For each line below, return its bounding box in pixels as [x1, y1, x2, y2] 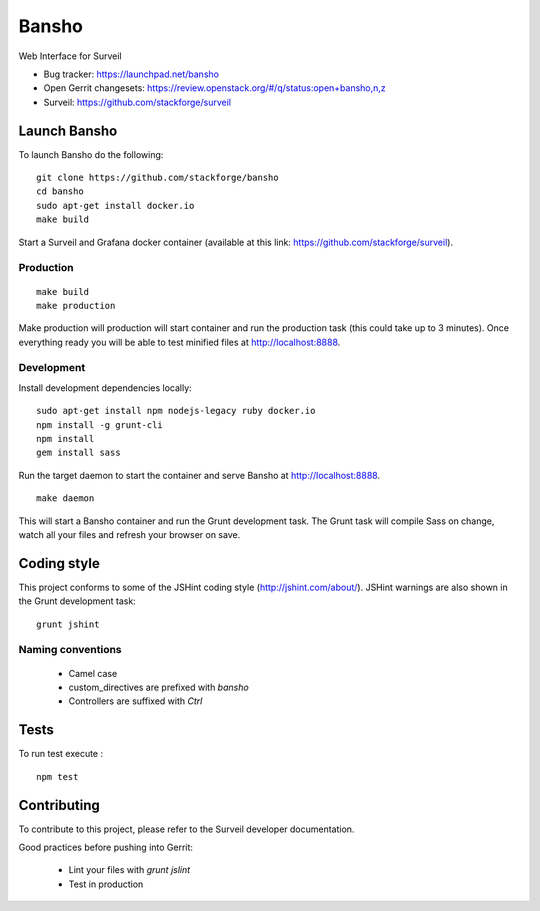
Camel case [68, 667, 118, 679]
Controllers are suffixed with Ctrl [68, 695, 203, 707]
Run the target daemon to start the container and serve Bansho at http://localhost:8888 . [18, 469, 380, 481]
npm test [36, 771, 79, 782]
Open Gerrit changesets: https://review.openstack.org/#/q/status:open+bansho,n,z [43, 82, 387, 94]
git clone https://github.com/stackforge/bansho [36, 172, 279, 184]
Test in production [68, 878, 144, 890]
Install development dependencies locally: [18, 381, 192, 394]
